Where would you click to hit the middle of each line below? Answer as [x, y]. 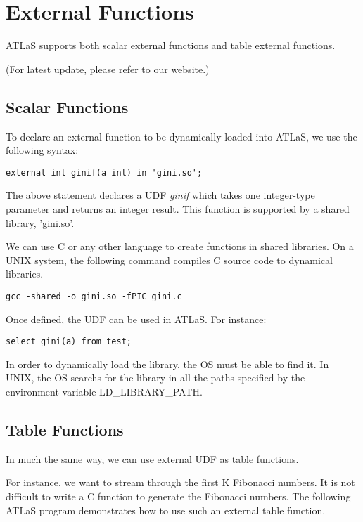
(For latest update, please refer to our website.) [108, 68]
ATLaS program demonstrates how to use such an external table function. [166, 510]
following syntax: [42, 150]
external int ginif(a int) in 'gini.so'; [104, 172]
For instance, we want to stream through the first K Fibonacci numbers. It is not [180, 482]
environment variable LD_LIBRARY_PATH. [104, 392]
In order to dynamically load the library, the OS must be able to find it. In [167, 364]
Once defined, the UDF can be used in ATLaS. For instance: [136, 319]
